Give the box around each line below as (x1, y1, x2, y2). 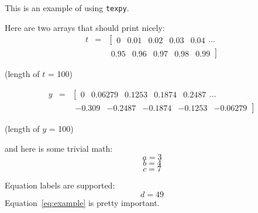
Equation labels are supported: (5, 179, 115, 191)
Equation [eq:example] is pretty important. (5, 196, 160, 208)
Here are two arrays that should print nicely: (5, 21, 165, 33)
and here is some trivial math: (5, 142, 113, 154)
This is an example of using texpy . (5, 2, 129, 13)
